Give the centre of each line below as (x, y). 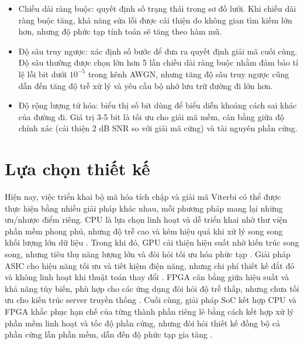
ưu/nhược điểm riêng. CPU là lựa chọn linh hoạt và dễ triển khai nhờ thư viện (146, 219)
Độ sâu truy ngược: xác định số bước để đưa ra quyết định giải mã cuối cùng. (158, 51)
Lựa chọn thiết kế (77, 168)
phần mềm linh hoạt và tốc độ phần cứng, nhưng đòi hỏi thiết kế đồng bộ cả (142, 323)
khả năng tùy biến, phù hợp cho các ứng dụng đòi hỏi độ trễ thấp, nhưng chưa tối (152, 288)
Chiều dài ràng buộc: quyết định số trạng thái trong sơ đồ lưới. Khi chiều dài (157, 8)
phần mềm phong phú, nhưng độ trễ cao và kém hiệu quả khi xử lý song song (144, 231)
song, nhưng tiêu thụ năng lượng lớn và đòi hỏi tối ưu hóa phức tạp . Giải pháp (148, 254)
